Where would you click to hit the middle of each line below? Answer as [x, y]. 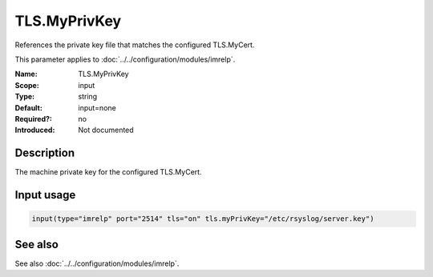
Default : [29, 107]
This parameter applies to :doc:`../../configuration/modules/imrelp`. [125, 59]
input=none [97, 107]
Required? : [33, 118]
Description [45, 153]
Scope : [27, 85]
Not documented [106, 130]
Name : [26, 74]
